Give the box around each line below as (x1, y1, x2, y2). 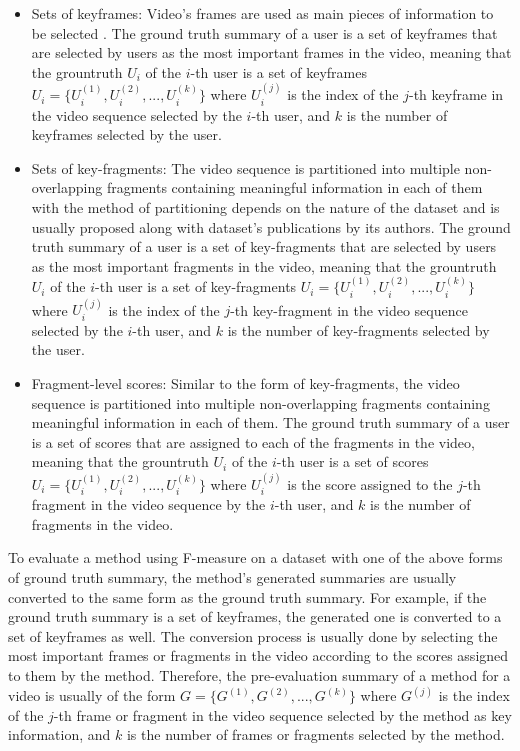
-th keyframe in (409, 84, 504, 105)
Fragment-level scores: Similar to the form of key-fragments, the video (31, 373, 460, 394)
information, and (8, 724, 111, 745)
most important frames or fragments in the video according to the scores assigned (8, 645, 509, 666)
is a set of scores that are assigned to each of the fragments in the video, (31, 431, 475, 452)
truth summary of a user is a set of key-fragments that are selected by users (31, 236, 497, 257)
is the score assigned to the (287, 473, 453, 494)
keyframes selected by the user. (31, 124, 222, 145)
